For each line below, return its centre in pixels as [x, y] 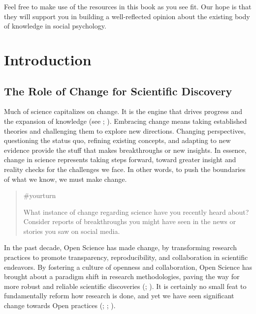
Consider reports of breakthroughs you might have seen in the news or [129, 221]
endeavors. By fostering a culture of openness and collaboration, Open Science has [128, 267]
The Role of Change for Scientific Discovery [118, 91]
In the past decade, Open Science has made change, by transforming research [120, 247]
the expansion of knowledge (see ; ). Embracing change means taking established [126, 121]
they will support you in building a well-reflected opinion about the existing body [127, 16]
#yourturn [40, 195]
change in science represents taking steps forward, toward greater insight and [120, 159]
